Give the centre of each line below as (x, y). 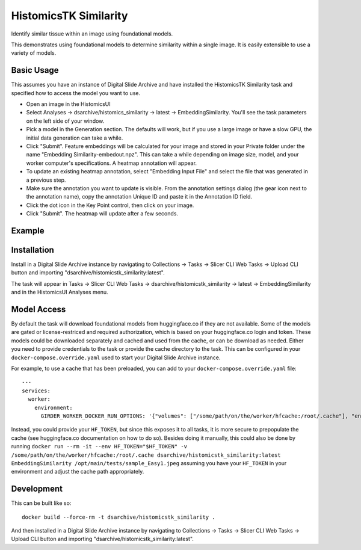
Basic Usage (35, 70)
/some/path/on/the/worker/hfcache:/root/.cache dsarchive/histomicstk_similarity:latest (146, 455)
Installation (32, 250)
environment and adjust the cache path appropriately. (78, 472)
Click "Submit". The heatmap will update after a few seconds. (102, 214)
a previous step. (46, 180)
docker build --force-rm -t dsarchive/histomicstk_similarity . (119, 517)
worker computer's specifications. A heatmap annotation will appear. (112, 163)
